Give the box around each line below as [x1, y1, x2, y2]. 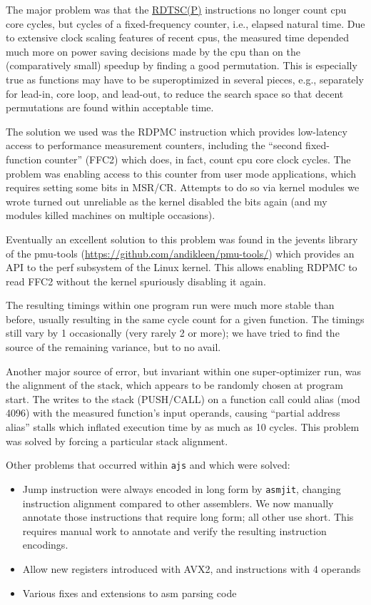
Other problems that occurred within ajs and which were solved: [6, 457, 290, 472]
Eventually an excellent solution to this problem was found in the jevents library [6, 231, 358, 246]
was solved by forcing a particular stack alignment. [6, 433, 228, 448]
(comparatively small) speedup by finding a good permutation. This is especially [6, 58, 357, 73]
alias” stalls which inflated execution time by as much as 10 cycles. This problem [6, 420, 360, 434]
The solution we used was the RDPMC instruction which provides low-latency [6, 123, 347, 138]
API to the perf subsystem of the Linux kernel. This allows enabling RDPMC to [6, 260, 357, 275]
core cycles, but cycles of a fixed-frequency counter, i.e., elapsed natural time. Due [6, 16, 365, 31]
